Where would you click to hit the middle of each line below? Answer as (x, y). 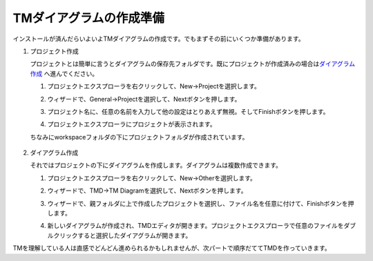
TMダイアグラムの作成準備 (89, 18)
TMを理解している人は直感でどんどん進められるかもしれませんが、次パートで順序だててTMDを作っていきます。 (172, 248)
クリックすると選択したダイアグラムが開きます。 (122, 235)
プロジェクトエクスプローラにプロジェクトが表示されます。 (132, 124)
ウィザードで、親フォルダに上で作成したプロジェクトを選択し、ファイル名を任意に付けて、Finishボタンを (198, 203)
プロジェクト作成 (54, 51)
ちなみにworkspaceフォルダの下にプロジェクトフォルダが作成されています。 (139, 137)
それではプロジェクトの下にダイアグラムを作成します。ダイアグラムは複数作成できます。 (156, 165)
